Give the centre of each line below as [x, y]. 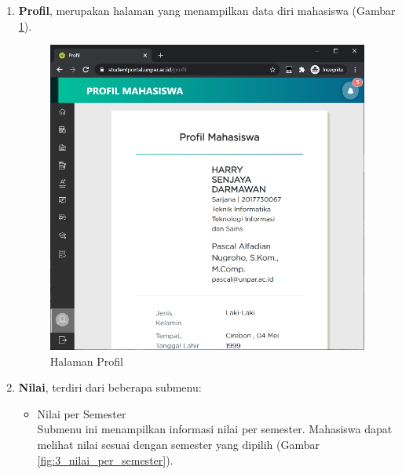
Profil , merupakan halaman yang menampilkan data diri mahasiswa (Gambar [207, 10]
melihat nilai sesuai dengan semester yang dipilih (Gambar [179, 444]
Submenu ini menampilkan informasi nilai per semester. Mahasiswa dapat [215, 429]
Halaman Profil [86, 361]
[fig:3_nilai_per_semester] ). [105, 459]
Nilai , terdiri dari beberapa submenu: [110, 387]
